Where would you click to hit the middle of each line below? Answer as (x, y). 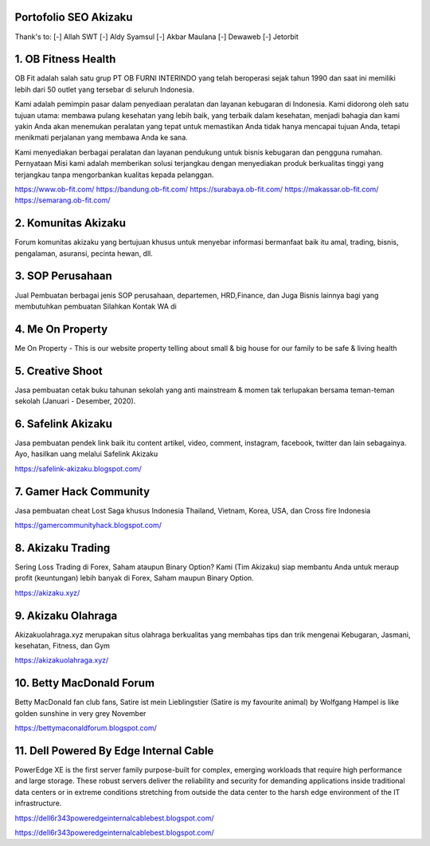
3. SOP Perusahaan (64, 276)
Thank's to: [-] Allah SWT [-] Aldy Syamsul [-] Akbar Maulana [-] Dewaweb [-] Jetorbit (156, 37)
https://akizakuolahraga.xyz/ (62, 660)
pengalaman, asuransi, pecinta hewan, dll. (84, 253)
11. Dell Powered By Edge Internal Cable (114, 751)
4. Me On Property (61, 329)
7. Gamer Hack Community (82, 492)
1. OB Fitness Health (65, 59)
